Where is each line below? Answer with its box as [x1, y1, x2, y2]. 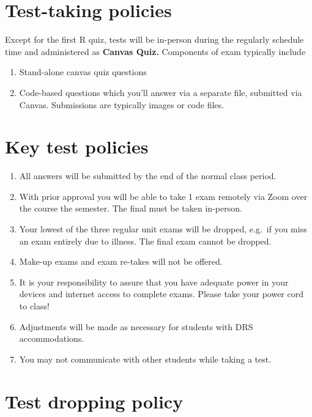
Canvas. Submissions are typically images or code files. [19, 98, 224, 111]
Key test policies [5, 134, 149, 159]
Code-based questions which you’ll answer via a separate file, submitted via [19, 86, 302, 98]
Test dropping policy [5, 388, 184, 413]
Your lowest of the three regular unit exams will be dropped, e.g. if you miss [19, 223, 307, 235]
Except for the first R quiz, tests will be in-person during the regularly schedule [5, 33, 304, 46]
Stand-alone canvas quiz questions [19, 65, 147, 78]
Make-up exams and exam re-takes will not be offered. [19, 255, 223, 268]
